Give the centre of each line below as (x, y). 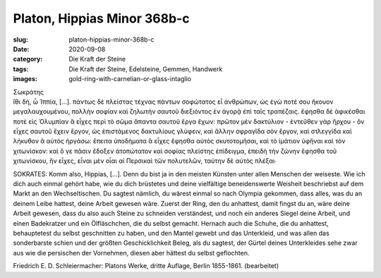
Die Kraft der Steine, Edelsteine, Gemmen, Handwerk (146, 69)
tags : (21, 69)
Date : (21, 49)
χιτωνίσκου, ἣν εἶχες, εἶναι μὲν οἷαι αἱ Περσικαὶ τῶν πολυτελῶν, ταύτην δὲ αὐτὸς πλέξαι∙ (145, 161)
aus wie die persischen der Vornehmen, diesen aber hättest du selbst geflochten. (131, 253)
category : (28, 59)
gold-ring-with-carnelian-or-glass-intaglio (130, 79)
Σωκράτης (29, 92)
